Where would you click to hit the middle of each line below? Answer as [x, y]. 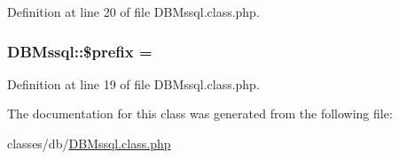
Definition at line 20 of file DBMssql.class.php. [133, 11]
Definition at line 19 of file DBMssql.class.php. [133, 83]
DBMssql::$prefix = [80, 51]
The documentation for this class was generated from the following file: [200, 114]
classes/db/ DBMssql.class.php [89, 143]
